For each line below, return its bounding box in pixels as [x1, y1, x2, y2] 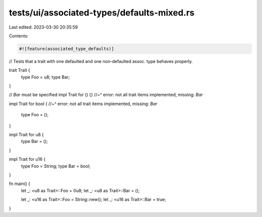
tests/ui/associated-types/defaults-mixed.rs [9, 7, 195, 18]
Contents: [9, 33, 29, 39]
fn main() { [9, 181, 31, 186]
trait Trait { [9, 67, 30, 73]
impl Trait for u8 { [9, 132, 44, 138]
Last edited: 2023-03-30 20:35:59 [9, 24, 78, 30]
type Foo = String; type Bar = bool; [21, 163, 91, 169]
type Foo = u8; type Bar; [21, 74, 70, 80]
